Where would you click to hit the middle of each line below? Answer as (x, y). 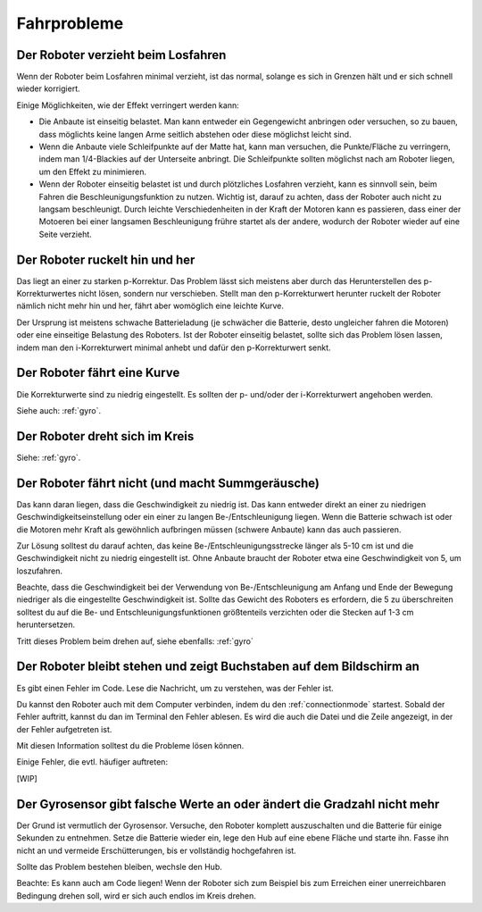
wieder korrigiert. (48, 88)
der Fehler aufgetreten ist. (64, 729)
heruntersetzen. (46, 624)
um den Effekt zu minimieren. (93, 172)
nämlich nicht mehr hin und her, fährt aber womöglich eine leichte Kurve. (150, 306)
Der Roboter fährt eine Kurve (98, 373)
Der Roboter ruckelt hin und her (106, 259)
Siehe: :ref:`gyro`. (49, 457)
